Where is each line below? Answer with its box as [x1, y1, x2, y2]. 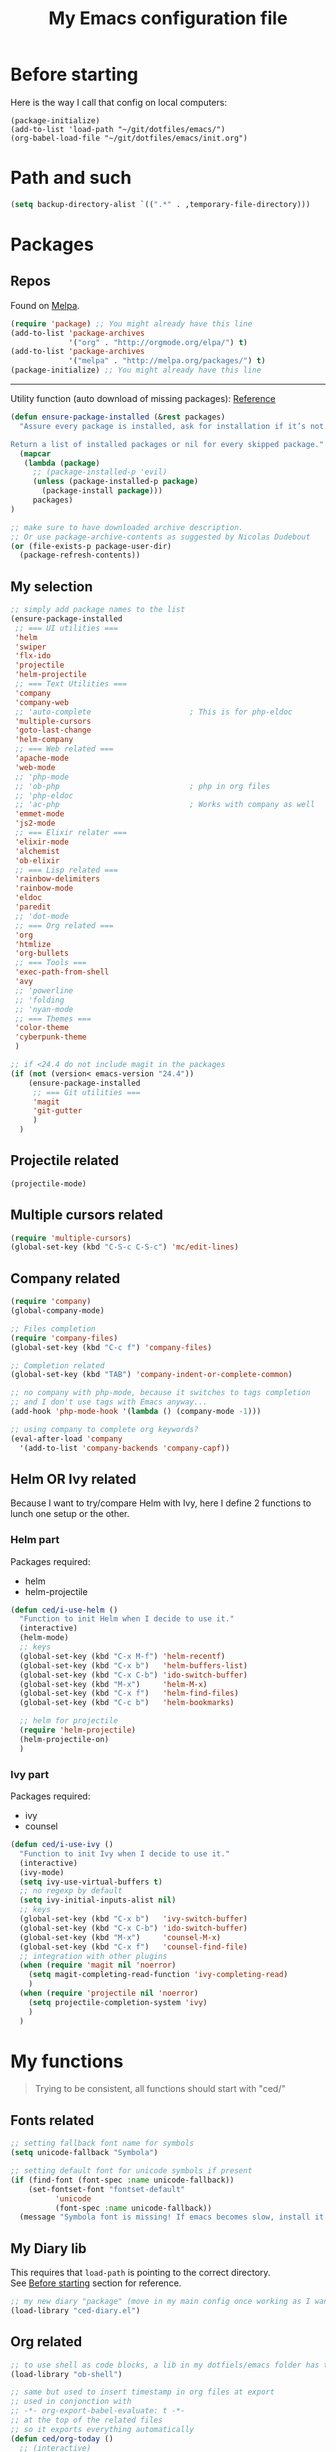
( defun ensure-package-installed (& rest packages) [10, 412, 226, 422]
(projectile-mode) [10, 1178, 87, 1189]
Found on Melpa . [10, 299, 80, 311]
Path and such [10, 167, 132, 189]
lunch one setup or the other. [10, 1508, 130, 1520]
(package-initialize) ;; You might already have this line [10, 365, 262, 376]
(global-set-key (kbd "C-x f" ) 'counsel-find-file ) [19, 1942, 248, 1952]
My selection [10, 578, 93, 595]
